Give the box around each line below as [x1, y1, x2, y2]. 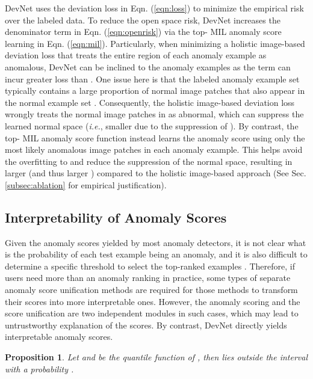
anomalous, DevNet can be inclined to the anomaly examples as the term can [5, 60, 291, 73]
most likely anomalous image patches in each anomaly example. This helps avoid [5, 143, 303, 156]
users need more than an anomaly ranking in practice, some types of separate [5, 271, 291, 284]
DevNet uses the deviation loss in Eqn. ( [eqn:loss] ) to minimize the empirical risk [5, 2, 304, 14]
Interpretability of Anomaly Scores [5, 208, 227, 226]
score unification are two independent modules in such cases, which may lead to [5, 307, 299, 319]
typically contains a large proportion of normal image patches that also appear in [5, 84, 305, 97]
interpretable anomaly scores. [5, 330, 113, 343]
